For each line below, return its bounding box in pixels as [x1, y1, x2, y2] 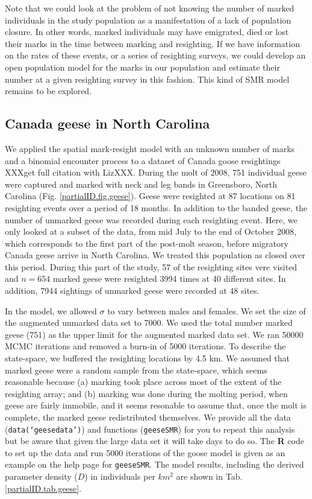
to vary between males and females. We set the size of [107, 304, 306, 317]
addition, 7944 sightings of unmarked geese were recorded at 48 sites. [5, 284, 260, 297]
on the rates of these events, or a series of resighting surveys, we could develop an [5, 49, 306, 62]
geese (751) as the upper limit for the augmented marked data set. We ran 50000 [5, 328, 304, 340]
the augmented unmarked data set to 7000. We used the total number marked [5, 316, 293, 329]
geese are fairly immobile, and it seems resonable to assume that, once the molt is [5, 399, 307, 412]
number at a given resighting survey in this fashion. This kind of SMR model [5, 72, 290, 85]
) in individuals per [84, 470, 155, 483]
